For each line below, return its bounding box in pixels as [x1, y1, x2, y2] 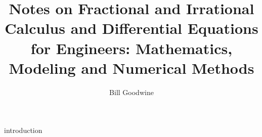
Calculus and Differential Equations [5, 18, 258, 38]
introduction [4, 125, 42, 135]
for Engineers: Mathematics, [30, 37, 233, 58]
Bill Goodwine [109, 86, 154, 97]
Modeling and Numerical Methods [9, 57, 254, 78]
